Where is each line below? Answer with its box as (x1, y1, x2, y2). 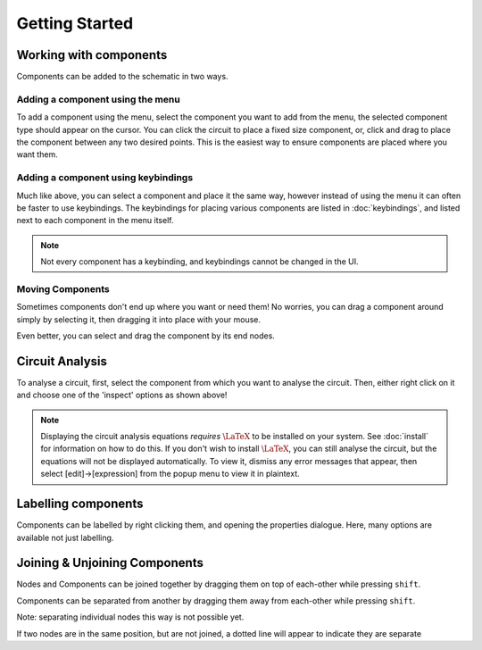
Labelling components (16, 496, 144, 512)
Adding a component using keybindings (16, 171, 194, 184)
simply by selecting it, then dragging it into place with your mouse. (16, 313, 261, 325)
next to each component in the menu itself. (16, 215, 174, 226)
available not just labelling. (16, 532, 114, 543)
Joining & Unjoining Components (16, 555, 204, 571)
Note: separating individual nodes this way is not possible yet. (16, 612, 245, 622)
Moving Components (16, 282, 111, 295)
